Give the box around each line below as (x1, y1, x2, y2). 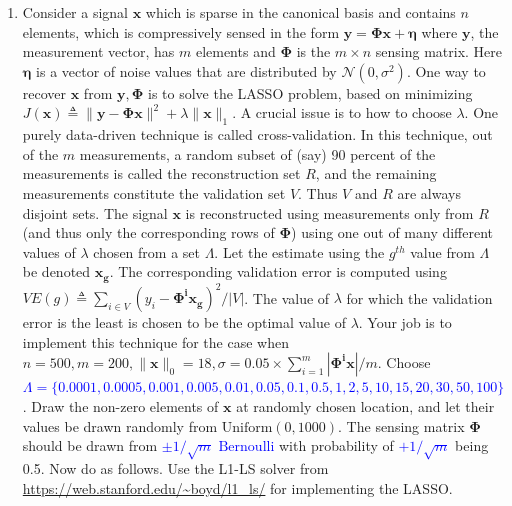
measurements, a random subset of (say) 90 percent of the (79, 143, 436, 164)
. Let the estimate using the (214, 241, 385, 262)
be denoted (22, 261, 91, 282)
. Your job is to (358, 312, 452, 333)
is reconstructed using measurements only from (185, 202, 474, 223)
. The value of (244, 287, 330, 308)
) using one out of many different (291, 222, 494, 243)
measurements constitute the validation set (22, 182, 286, 203)
